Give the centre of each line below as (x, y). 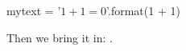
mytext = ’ (34, 10)
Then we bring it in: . (60, 37)
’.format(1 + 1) (143, 10)
